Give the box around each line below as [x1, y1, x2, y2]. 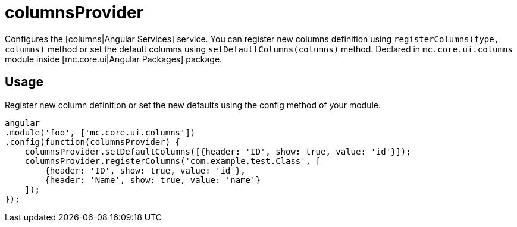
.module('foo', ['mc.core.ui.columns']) [5, 127, 196, 137]
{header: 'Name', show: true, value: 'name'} [45, 175, 261, 185]
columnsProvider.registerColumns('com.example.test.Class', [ [24, 156, 321, 166]
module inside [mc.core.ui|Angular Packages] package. [5, 53, 223, 64]
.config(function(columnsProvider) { [5, 137, 181, 147]
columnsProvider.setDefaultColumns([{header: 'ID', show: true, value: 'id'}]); [24, 146, 411, 156]
